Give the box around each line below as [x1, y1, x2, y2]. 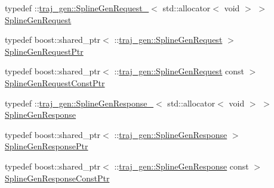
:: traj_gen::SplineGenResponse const [114, 159, 249, 172]
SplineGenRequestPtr [5, 45, 84, 57]
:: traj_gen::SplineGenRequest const [114, 65, 244, 77]
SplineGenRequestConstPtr [5, 76, 105, 89]
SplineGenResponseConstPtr [5, 171, 110, 184]
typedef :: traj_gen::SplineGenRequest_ [5, 2, 149, 14]
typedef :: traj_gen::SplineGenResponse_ [5, 96, 154, 109]
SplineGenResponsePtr [5, 140, 88, 152]
